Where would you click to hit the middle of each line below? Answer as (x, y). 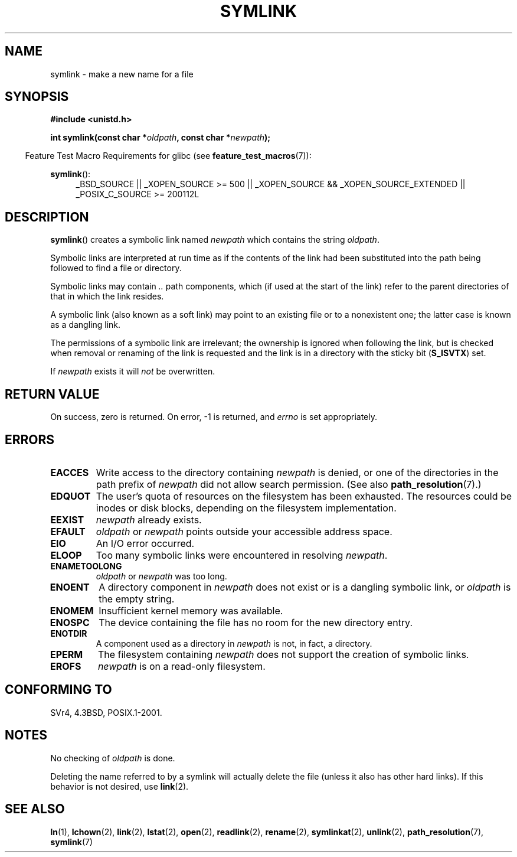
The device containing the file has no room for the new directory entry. (256, 622)
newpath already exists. (149, 519)
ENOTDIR (69, 633)
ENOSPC (70, 622)
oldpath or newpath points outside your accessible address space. (244, 531)
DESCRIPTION (47, 217)
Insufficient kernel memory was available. (191, 610)
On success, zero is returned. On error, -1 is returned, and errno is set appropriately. (214, 417)
